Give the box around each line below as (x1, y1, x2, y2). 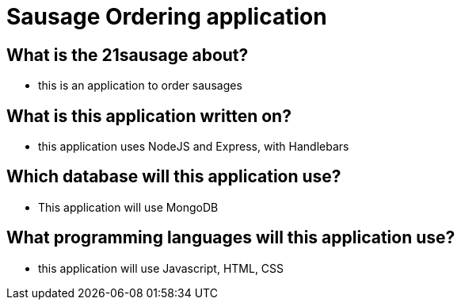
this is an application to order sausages (38, 78, 242, 93)
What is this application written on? (6, 105, 291, 126)
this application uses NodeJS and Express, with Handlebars (38, 140, 349, 154)
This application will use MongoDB (38, 200, 219, 214)
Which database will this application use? (6, 166, 341, 187)
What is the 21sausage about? (6, 44, 249, 65)
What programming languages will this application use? (6, 228, 455, 248)
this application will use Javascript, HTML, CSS (38, 261, 284, 275)
